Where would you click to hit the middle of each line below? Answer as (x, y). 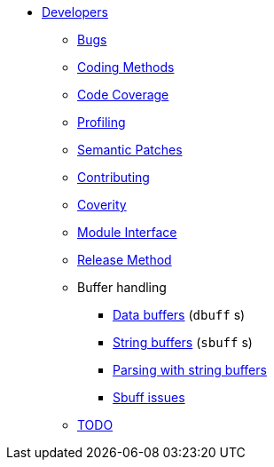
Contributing (114, 177)
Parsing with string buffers (190, 370)
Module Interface (127, 232)
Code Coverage (123, 95)
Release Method (125, 260)
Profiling (102, 122)
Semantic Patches (130, 150)
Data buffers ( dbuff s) (179, 315)
